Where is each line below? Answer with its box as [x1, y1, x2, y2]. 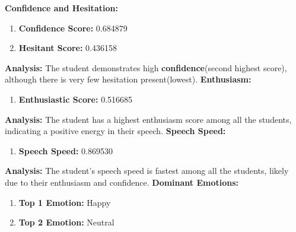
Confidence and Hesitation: [5, 2, 118, 14]
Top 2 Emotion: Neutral [18, 216, 114, 228]
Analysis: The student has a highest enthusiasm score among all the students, [5, 113, 292, 125]
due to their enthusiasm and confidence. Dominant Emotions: [5, 176, 239, 188]
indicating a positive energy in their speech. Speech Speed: [5, 125, 226, 137]
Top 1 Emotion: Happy [18, 196, 111, 208]
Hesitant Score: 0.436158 [18, 42, 117, 54]
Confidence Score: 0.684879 [18, 21, 128, 34]
